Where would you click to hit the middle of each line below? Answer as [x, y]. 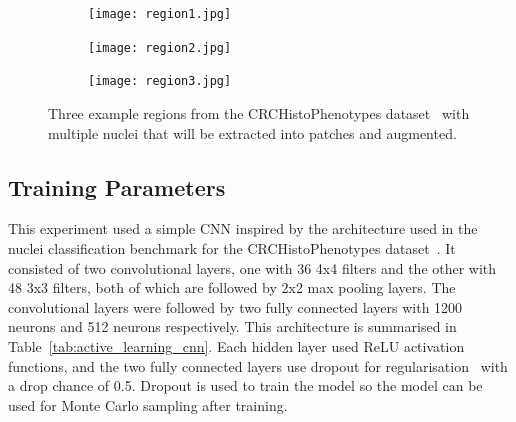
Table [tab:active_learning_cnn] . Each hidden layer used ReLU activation [236, 345]
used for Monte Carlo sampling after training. [148, 404]
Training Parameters [117, 186]
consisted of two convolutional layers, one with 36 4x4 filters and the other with [252, 267]
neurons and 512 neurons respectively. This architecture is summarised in [232, 326]
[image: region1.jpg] [160, 14]
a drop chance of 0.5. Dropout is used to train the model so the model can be [245, 385]
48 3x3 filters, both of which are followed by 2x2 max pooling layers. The [232, 287]
